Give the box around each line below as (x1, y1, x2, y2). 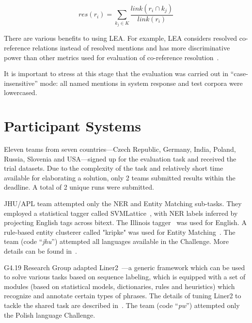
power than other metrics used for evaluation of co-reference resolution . (4, 52, 219, 62)
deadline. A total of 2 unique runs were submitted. (4, 182, 154, 192)
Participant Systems (4, 116, 141, 136)
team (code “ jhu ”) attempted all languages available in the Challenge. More (4, 236, 229, 246)
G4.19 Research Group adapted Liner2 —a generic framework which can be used (4, 262, 245, 272)
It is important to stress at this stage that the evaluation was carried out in (4, 68, 229, 79)
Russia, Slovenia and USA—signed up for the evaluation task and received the (4, 153, 236, 163)
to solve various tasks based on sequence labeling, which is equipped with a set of (4, 272, 246, 282)
